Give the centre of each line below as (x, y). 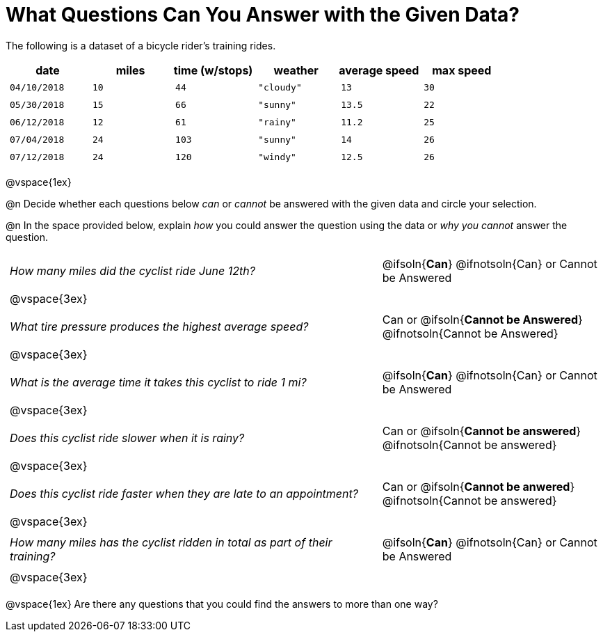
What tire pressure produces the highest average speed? (159, 326)
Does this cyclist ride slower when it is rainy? (127, 438)
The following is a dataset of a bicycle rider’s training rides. (141, 45)
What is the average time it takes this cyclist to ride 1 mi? (158, 382)
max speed (462, 70)
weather (296, 70)
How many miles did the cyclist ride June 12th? (132, 270)
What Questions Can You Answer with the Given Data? (263, 15)
